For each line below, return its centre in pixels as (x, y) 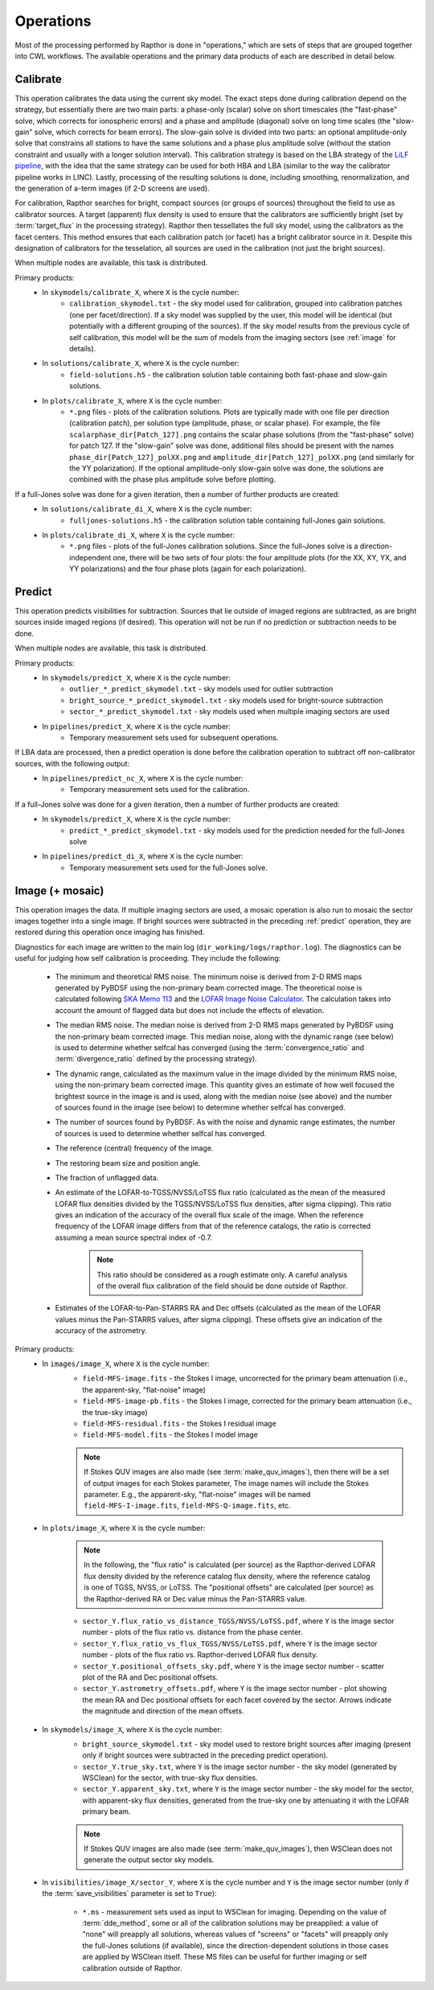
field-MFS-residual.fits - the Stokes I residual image (179, 1423)
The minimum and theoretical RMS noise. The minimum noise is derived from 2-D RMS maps (209, 976)
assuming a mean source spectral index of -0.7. (134, 1237)
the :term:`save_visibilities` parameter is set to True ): (129, 1894)
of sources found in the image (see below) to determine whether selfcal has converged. (200, 1107)
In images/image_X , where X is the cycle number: (126, 1364)
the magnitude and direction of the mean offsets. (163, 1711)
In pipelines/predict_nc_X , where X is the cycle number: (143, 778)
